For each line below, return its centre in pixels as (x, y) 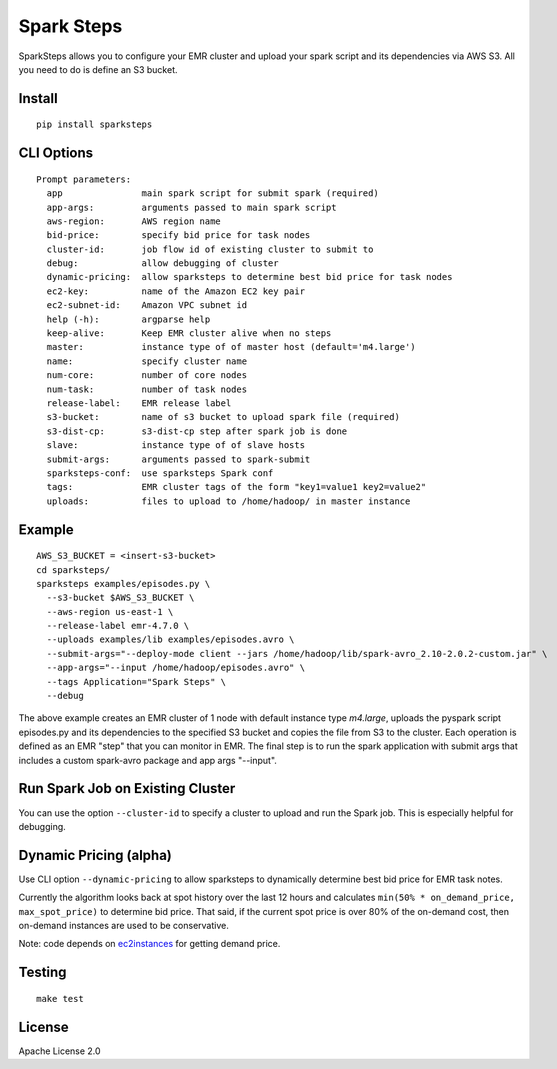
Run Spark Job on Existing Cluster (127, 788)
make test (60, 998)
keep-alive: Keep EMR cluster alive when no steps (189, 333)
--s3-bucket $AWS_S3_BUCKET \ (120, 598)
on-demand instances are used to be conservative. (123, 925)
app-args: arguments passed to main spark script (191, 207)
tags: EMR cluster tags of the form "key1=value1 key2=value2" (236, 487)
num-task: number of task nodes (147, 389)
